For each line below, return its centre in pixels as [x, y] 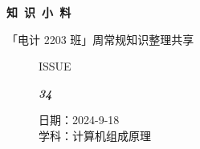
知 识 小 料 [39, 12]
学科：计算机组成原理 [95, 135]
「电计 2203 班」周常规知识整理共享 [100, 39]
